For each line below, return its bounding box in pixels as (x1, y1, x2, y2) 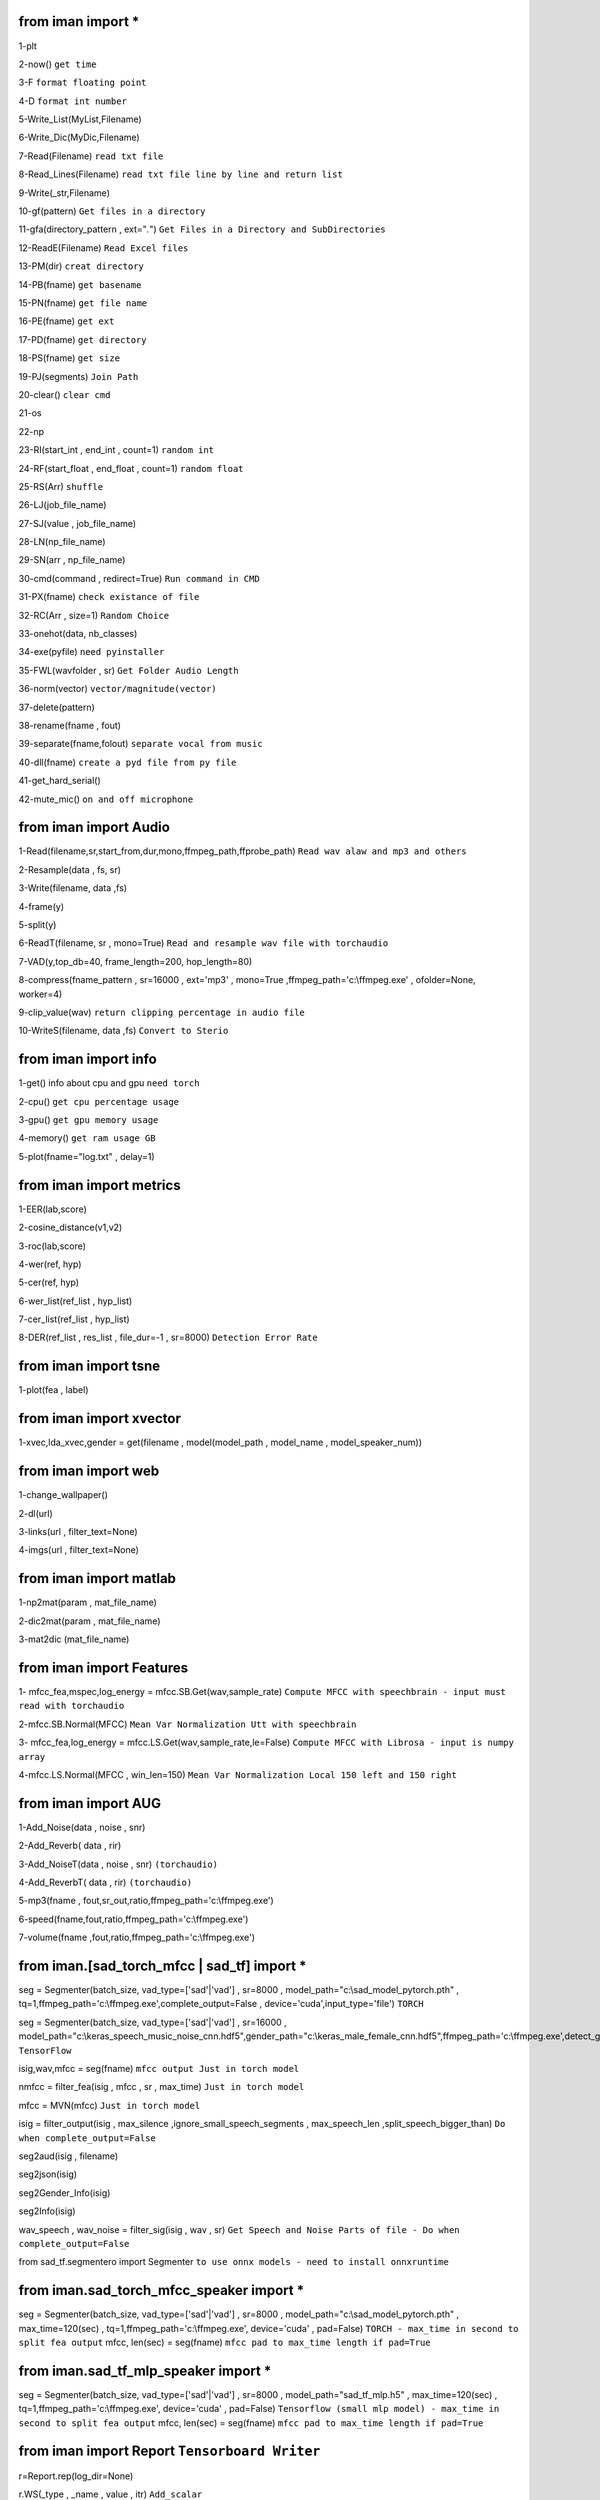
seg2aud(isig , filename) (18, 2150, 119, 2162)
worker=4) (18, 988, 63, 1000)
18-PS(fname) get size (18, 352, 120, 364)
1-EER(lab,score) (18, 1203, 87, 1215)
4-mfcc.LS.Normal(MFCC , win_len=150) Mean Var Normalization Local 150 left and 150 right (18, 1768, 457, 1780)
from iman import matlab (18, 1570, 177, 1587)
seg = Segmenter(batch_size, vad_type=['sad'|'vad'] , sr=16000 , (18, 2016, 287, 2028)
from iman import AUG (18, 1795, 162, 1812)
